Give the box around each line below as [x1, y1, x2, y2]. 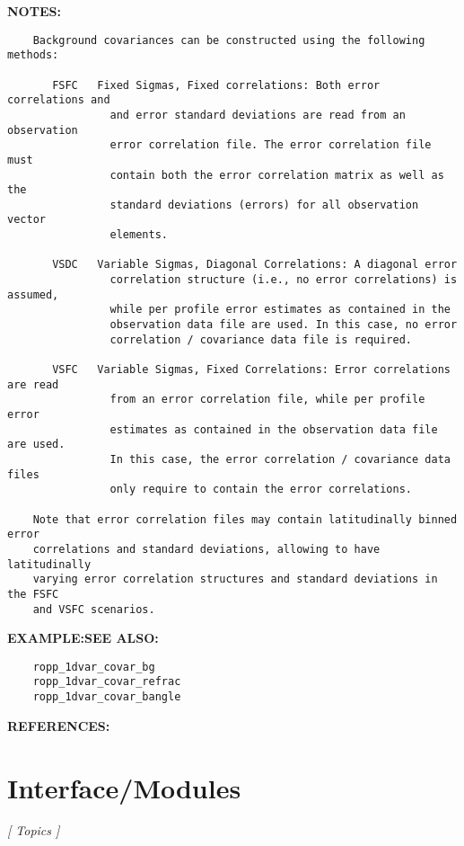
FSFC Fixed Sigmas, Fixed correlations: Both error [52, 78, 381, 92]
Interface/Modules [7, 769, 241, 806]
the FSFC [7, 587, 59, 601]
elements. [109, 228, 168, 242]
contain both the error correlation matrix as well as [109, 168, 444, 182]
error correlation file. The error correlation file [109, 138, 432, 152]
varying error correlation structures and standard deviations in [32, 573, 438, 586]
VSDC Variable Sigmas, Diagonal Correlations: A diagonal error [52, 258, 458, 272]
